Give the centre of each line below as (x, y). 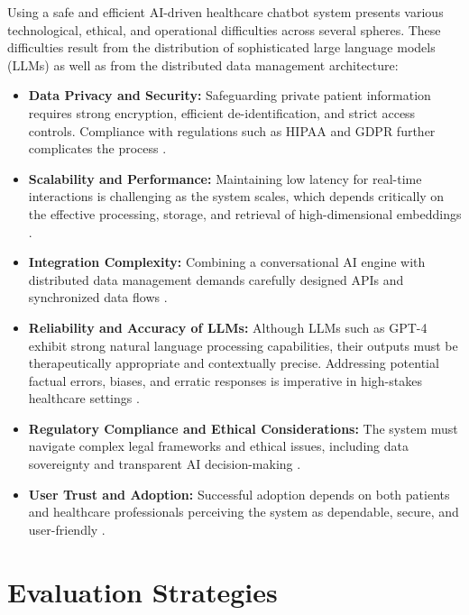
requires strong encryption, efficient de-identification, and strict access (222, 112)
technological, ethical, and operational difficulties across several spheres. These (224, 29)
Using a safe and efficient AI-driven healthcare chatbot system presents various (225, 12)
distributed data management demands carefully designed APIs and (216, 279)
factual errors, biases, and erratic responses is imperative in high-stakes (225, 380)
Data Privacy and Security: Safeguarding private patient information (230, 95)
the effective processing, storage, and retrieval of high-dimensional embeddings (245, 213)
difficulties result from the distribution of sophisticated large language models (221, 47)
